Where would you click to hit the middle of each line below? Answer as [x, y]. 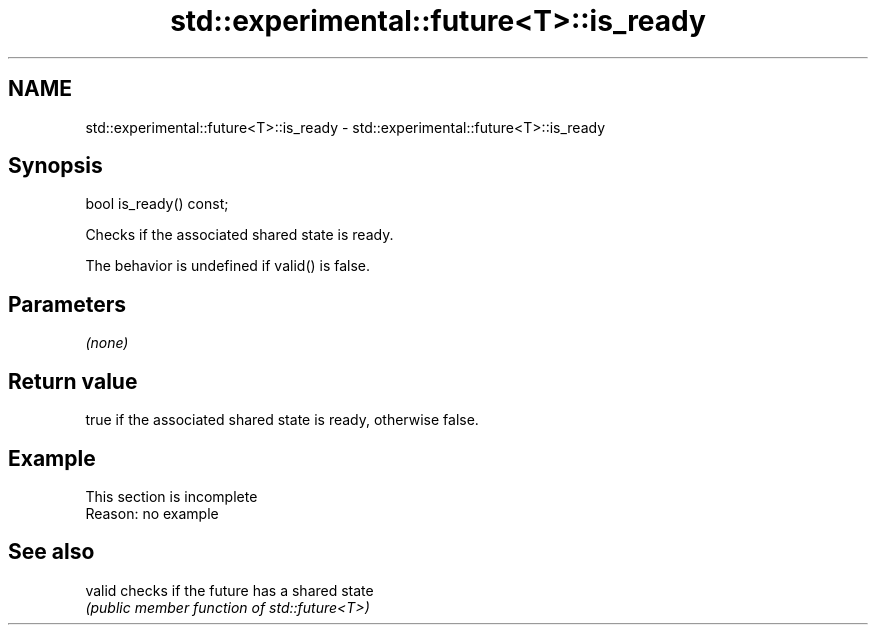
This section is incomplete [171, 496]
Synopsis [55, 166]
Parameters [67, 304]
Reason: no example [152, 513]
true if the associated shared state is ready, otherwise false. [282, 420]
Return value [73, 381]
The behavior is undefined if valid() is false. [228, 266]
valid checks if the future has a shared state [229, 590]
